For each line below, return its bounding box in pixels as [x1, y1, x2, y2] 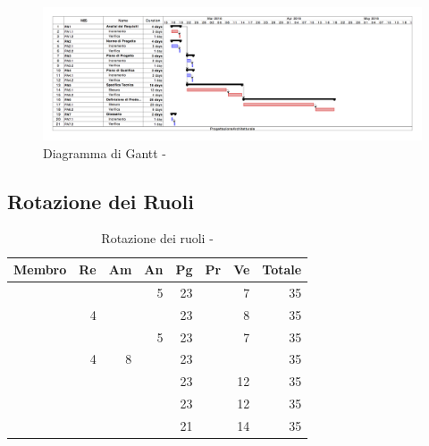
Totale [262, 260, 302, 279]
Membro [13, 260, 67, 279]
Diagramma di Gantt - [43, 143, 166, 162]
